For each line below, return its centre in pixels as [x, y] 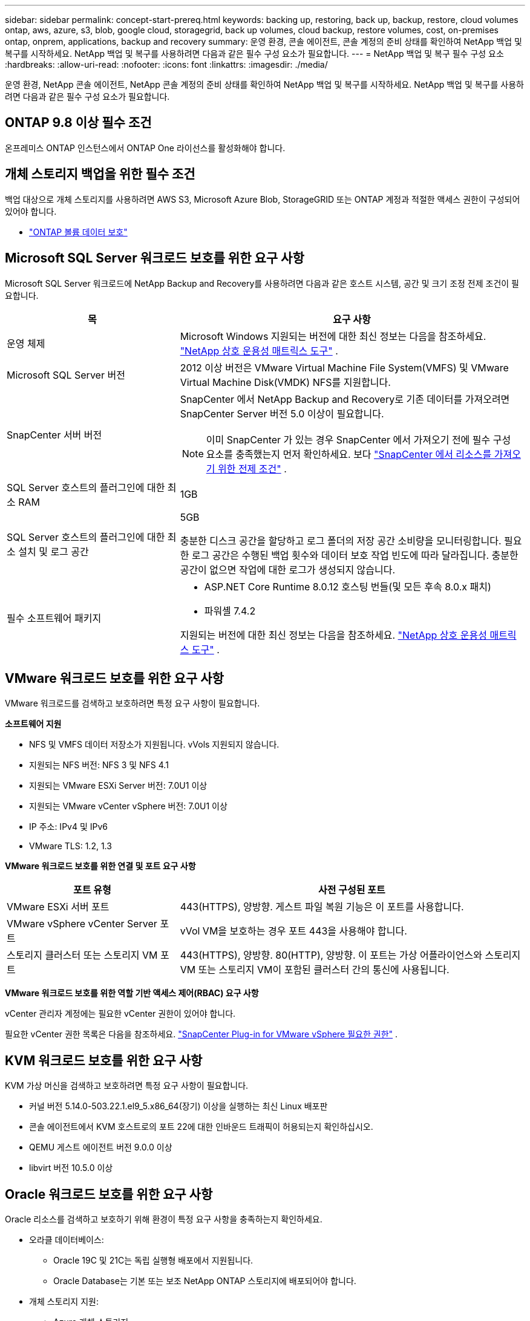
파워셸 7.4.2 [230, 611]
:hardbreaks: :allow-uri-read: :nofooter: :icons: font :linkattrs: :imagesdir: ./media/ [166, 64]
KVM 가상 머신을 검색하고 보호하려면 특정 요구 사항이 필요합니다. [127, 1086]
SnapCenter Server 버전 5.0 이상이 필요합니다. [282, 413]
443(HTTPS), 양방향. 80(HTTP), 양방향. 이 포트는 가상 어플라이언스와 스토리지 [350, 955]
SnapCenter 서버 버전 [54, 435]
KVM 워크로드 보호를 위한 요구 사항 [104, 1060]
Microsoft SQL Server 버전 [66, 375]
